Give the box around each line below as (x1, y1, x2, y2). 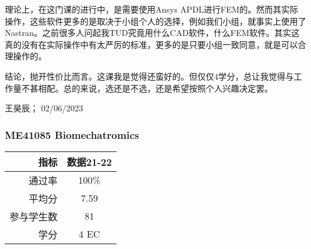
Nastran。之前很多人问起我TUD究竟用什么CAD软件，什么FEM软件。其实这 (5, 26, 300, 39)
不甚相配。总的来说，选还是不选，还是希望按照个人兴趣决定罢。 (21, 81, 273, 94)
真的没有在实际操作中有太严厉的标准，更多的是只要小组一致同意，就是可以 (5, 38, 298, 50)
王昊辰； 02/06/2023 (5, 102, 83, 114)
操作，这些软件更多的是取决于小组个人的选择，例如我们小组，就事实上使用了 (5, 14, 306, 27)
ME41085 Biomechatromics (5, 127, 139, 142)
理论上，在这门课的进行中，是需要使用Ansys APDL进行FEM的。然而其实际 (5, 3, 298, 15)
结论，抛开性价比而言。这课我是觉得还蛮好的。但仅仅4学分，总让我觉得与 (5, 69, 294, 82)
